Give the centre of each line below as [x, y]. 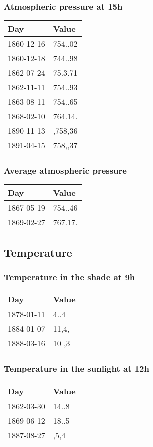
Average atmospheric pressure [65, 171]
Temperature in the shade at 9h [70, 277]
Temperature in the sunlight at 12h [76, 368]
